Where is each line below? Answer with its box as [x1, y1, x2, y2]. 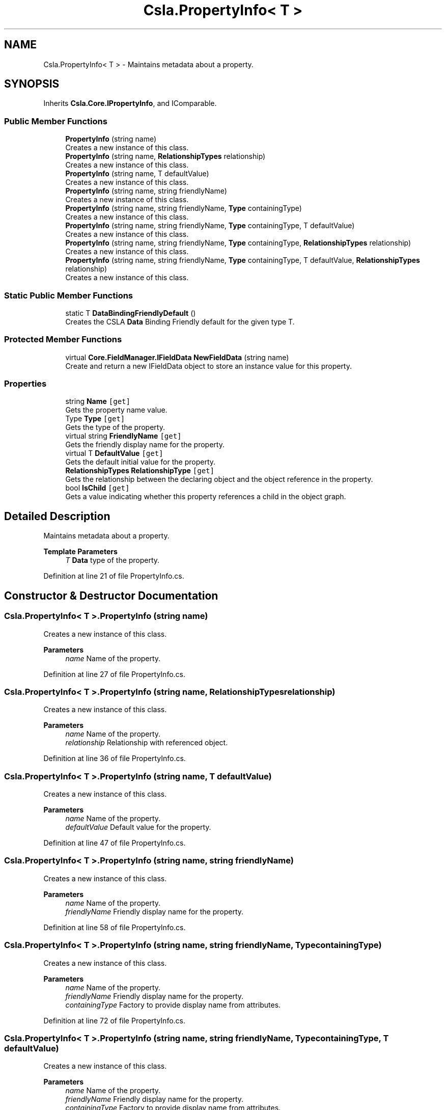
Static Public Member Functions [4, 290, 133, 301]
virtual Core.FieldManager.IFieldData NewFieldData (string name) [65, 353, 289, 362]
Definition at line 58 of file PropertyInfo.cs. [43, 923, 186, 932]
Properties [4, 378, 47, 389]
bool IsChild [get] [65, 483, 130, 493]
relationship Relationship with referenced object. [65, 738, 228, 747]
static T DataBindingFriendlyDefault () [65, 308, 196, 317]
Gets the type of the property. [65, 423, 165, 432]
